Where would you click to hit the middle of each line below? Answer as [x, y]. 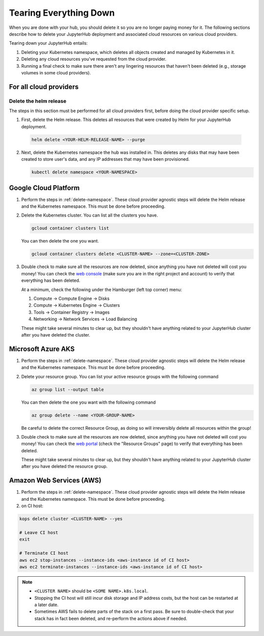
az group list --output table [68, 389]
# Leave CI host [39, 532]
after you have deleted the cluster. [56, 335]
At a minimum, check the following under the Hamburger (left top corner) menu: [102, 290]
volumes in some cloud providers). [56, 73]
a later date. [46, 605]
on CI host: [32, 506]
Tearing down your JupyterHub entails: [48, 43]
